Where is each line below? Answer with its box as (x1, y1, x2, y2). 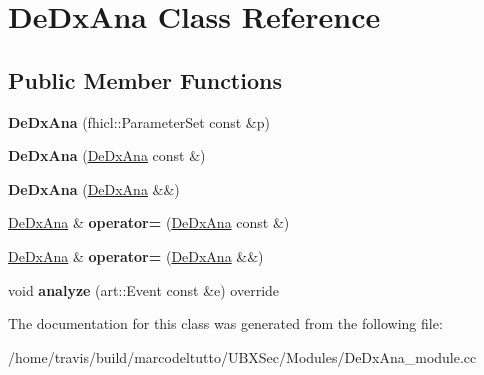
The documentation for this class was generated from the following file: (8, 313, 443, 334)
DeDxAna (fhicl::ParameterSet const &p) (8, 111, 270, 132)
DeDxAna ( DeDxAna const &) (8, 145, 206, 166)
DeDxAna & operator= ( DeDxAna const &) (8, 212, 290, 233)
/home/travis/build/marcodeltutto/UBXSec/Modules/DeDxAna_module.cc (8, 346, 477, 367)
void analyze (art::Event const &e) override (8, 279, 280, 300)
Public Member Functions (8, 64, 282, 95)
